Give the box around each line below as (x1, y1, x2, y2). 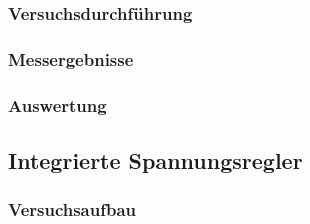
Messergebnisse (8, 46, 134, 71)
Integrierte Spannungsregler (8, 144, 303, 175)
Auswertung (8, 92, 107, 117)
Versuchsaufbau (8, 197, 137, 222)
